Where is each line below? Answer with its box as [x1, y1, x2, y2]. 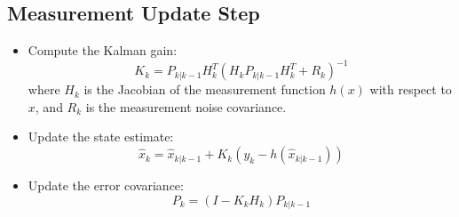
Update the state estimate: [28, 127, 174, 146]
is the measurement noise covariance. [85, 97, 287, 116]
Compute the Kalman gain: [28, 41, 178, 60]
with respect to [369, 80, 452, 99]
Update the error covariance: [28, 176, 184, 195]
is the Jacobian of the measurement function [83, 80, 326, 99]
